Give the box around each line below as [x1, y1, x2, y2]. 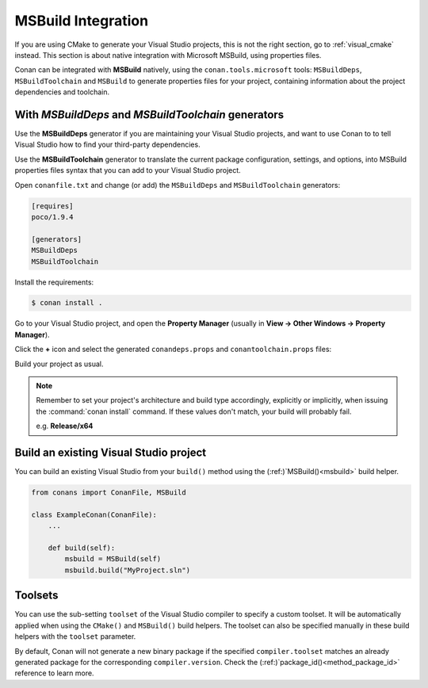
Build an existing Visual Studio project [14, 446, 206, 460]
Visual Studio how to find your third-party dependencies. [14, 140, 201, 150]
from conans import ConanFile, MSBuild [31, 488, 186, 497]
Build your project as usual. [14, 359, 104, 369]
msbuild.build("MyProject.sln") [64, 565, 190, 575]
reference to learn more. [14, 668, 94, 678]
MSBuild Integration [14, 12, 149, 29]
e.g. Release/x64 [36, 421, 94, 431]
